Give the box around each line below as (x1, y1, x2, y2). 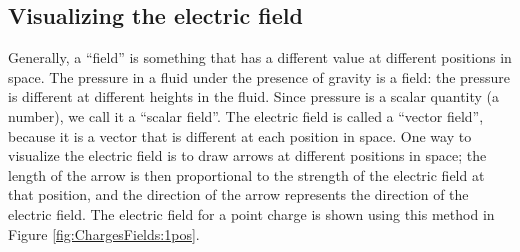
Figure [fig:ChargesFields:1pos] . (8, 223, 200, 244)
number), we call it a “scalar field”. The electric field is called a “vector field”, (8, 105, 484, 126)
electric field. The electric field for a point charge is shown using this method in (8, 203, 495, 224)
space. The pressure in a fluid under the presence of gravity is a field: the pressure (8, 66, 511, 87)
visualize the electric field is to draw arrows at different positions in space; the (8, 145, 487, 166)
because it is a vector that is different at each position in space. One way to (8, 125, 472, 146)
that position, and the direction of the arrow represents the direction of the (8, 184, 469, 205)
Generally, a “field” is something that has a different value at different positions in (8, 47, 512, 68)
